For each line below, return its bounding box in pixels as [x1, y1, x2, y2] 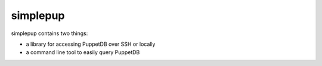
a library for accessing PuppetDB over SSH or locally [26, 40, 156, 48]
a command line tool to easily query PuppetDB [26, 49, 140, 56]
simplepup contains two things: [11, 30, 88, 37]
